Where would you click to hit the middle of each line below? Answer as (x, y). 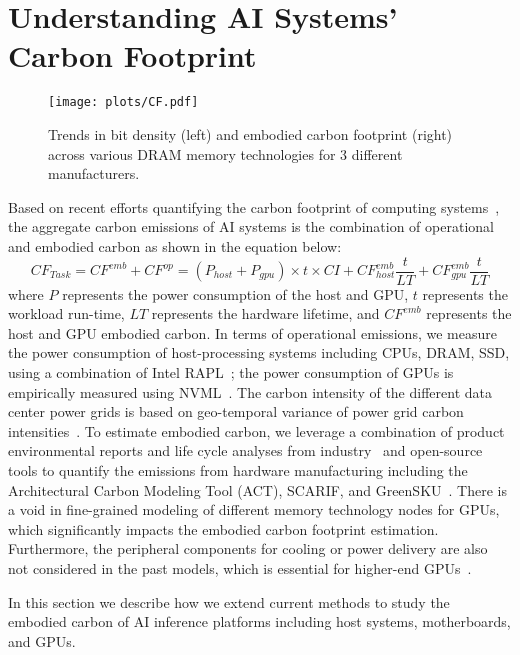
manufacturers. (94, 173)
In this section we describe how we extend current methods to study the (229, 601)
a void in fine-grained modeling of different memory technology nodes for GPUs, (254, 509)
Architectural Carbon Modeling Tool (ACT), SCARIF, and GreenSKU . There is (257, 489)
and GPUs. (42, 640)
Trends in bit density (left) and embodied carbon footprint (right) (250, 133)
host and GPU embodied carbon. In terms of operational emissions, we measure (252, 332)
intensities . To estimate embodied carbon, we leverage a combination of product (256, 430)
